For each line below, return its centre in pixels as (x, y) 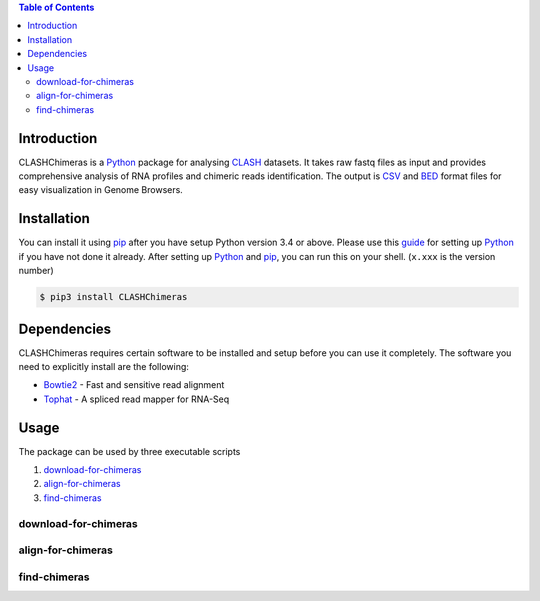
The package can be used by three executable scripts (129, 451)
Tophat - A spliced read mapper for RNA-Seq (136, 399)
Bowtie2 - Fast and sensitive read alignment (134, 385)
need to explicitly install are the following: (104, 366)
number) (36, 271)
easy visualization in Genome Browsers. (101, 190)
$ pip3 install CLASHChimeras (113, 297)
